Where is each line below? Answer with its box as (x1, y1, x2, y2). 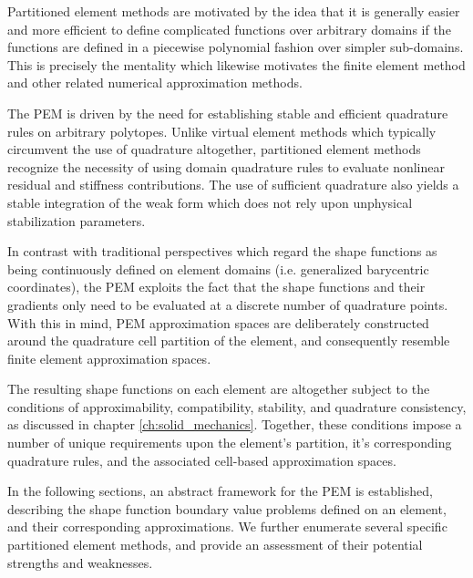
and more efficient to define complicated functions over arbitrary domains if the (7, 19, 451, 38)
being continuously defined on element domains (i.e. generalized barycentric (7, 259, 429, 278)
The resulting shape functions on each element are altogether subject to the (7, 379, 430, 398)
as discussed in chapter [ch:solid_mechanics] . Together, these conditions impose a (7, 415, 462, 434)
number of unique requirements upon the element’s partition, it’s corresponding (7, 433, 452, 452)
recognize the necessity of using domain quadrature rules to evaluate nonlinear (7, 157, 446, 176)
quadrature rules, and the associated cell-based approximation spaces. (7, 450, 396, 470)
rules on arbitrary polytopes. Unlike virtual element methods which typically (7, 121, 437, 140)
